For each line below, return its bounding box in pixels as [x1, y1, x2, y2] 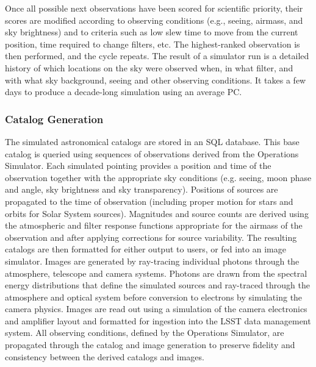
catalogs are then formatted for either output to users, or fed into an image [5, 243, 286, 255]
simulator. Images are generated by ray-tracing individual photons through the [5, 254, 300, 267]
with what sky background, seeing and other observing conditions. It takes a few [5, 73, 306, 86]
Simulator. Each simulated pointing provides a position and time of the [5, 159, 271, 172]
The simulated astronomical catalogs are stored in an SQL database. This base [5, 135, 300, 148]
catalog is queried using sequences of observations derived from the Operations [5, 147, 299, 160]
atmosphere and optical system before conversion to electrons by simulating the [5, 290, 303, 303]
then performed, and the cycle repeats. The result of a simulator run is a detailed [5, 49, 309, 62]
